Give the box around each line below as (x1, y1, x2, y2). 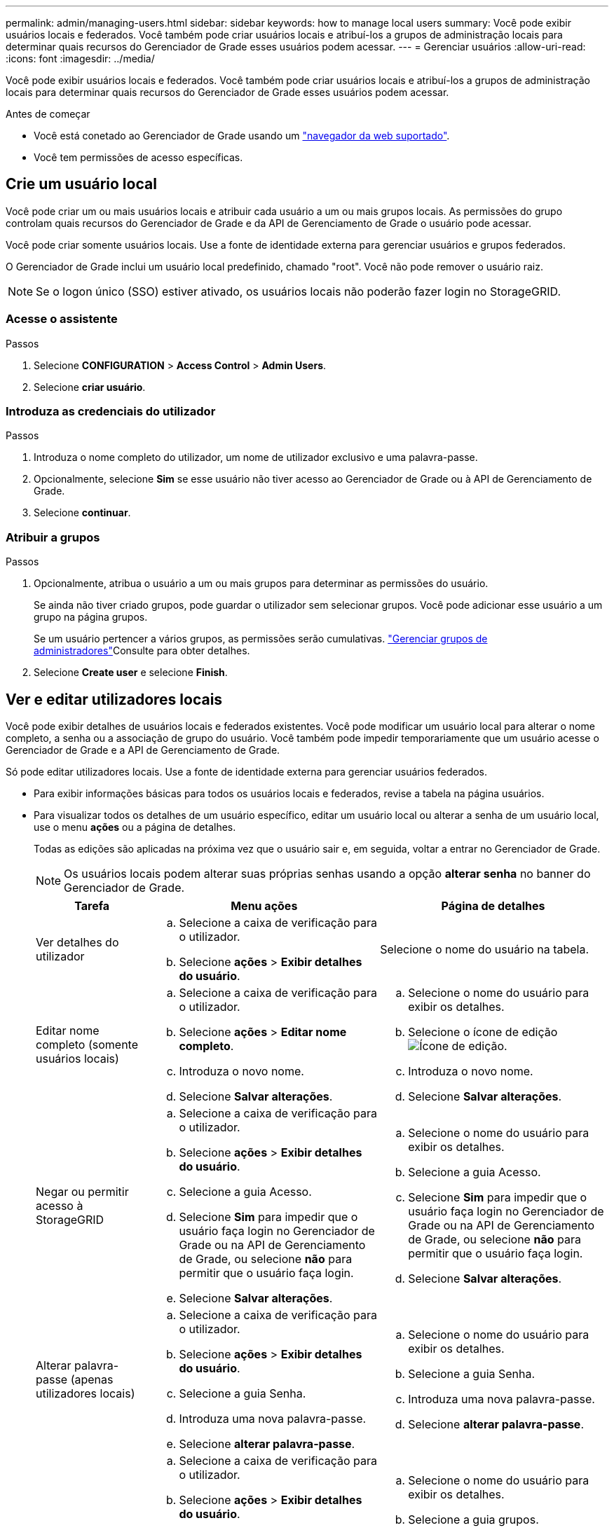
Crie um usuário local (6, 175, 157, 193)
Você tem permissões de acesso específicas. (34, 151, 243, 163)
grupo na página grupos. (34, 611, 148, 623)
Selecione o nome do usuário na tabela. (380, 942, 589, 956)
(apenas (70, 1372, 114, 1386)
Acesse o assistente (6, 312, 118, 326)
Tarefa (74, 898, 110, 913)
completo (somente (36, 1037, 138, 1052)
